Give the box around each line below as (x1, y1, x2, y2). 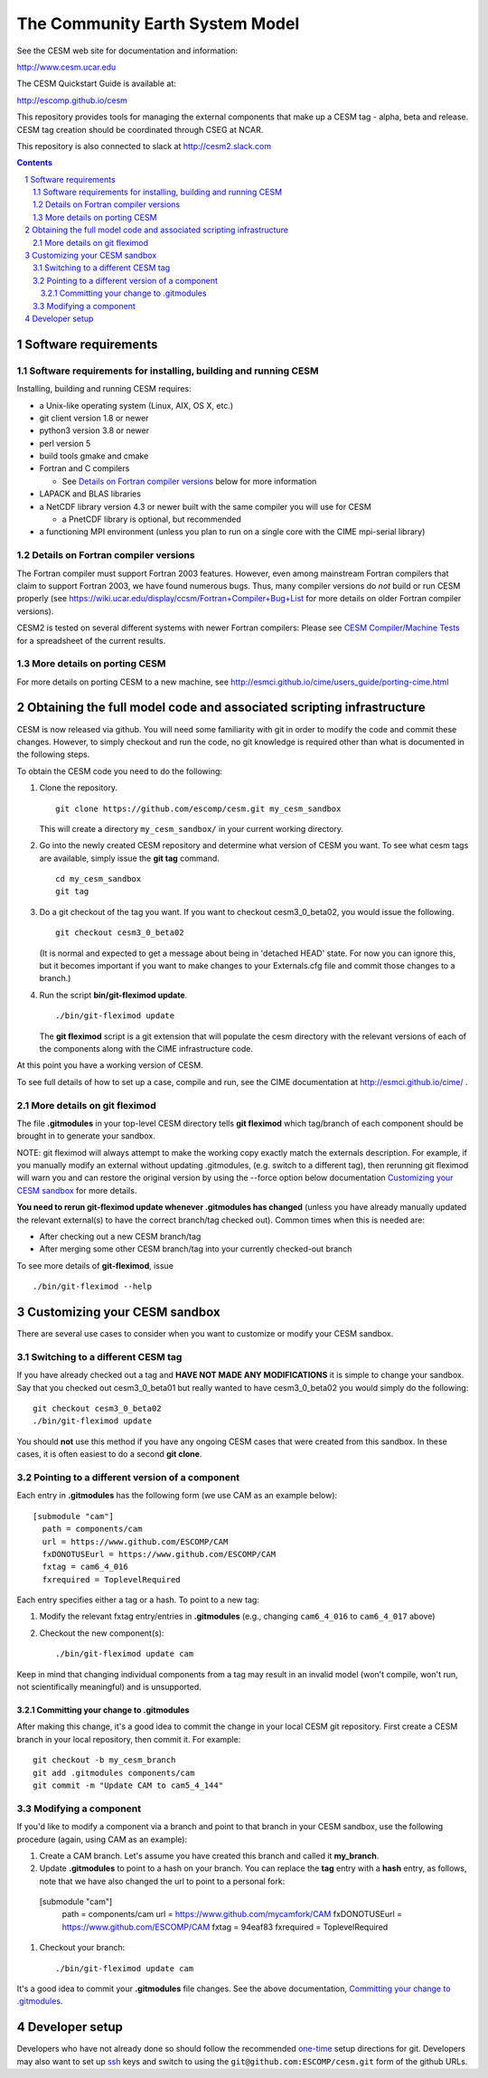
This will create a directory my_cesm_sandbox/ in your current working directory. (39, 823, 343, 834)
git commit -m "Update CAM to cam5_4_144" (33, 1780, 224, 1790)
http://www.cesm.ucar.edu (16, 61, 117, 72)
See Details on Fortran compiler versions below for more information (61, 476, 317, 486)
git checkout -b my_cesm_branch (33, 1755, 176, 1765)
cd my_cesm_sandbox (55, 874, 142, 884)
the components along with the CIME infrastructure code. (39, 1043, 253, 1053)
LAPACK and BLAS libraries (39, 488, 142, 499)
